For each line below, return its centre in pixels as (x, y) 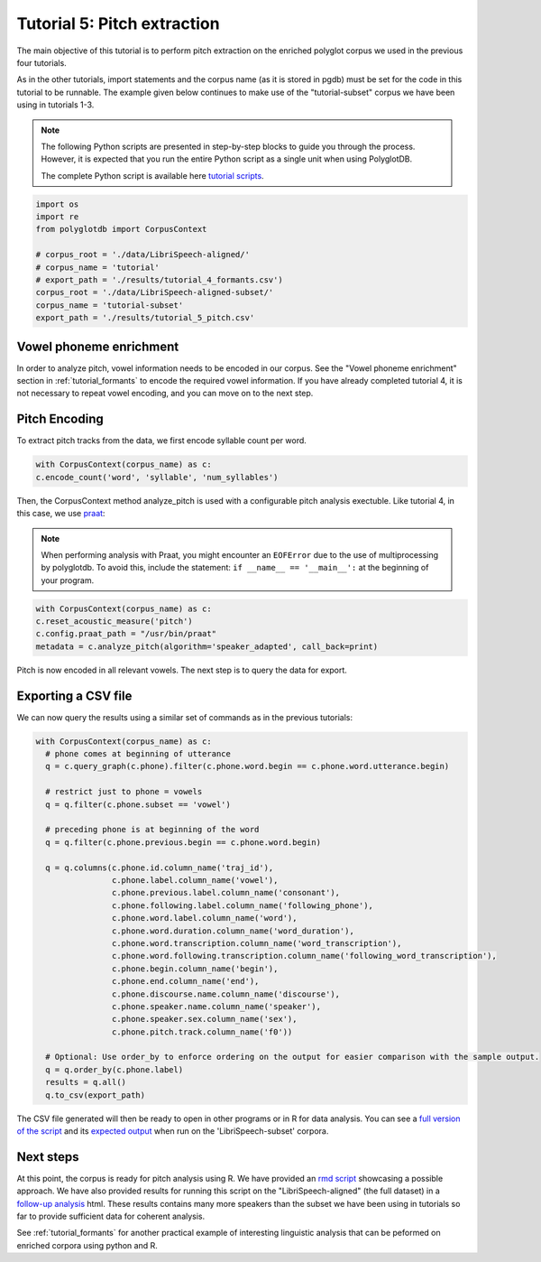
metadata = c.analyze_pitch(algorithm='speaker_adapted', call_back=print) (207, 646)
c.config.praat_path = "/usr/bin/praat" (126, 634)
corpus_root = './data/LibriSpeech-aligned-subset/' (155, 292)
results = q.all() (86, 1082)
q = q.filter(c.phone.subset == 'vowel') (138, 804)
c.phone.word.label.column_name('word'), (204, 918)
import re (57, 217)
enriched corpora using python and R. (87, 1245)
